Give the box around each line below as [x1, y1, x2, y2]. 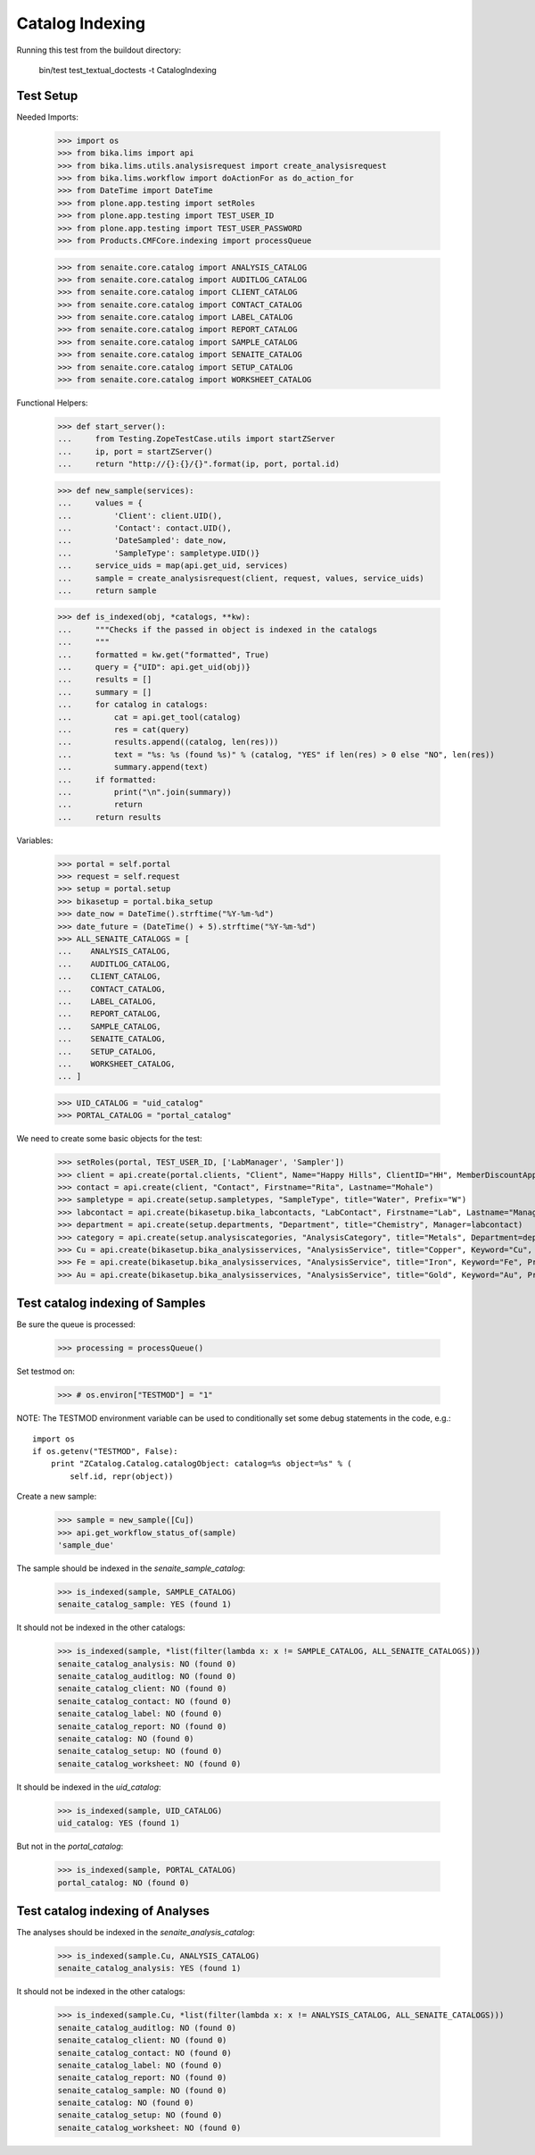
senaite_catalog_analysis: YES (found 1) [57, 1963, 242, 1974]
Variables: [16, 835, 53, 846]
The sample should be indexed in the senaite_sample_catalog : [16, 1563, 245, 1574]
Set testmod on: [16, 1366, 76, 1377]
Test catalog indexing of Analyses [16, 1903, 210, 1918]
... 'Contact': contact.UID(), [57, 522, 232, 533]
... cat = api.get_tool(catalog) [57, 712, 242, 723]
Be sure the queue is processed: [16, 1319, 136, 1330]
